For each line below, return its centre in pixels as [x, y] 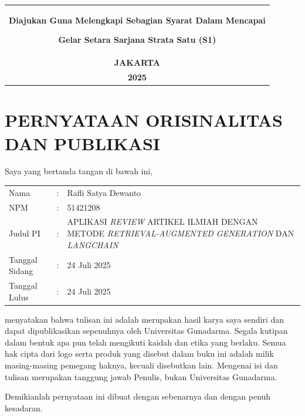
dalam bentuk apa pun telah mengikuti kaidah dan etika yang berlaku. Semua [145, 342]
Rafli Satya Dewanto [104, 192]
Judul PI [25, 233]
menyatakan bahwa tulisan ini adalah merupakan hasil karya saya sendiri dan [145, 319]
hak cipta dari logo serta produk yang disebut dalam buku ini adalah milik [139, 354]
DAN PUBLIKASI [82, 143]
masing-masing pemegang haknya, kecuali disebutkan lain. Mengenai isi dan [141, 365]
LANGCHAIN [93, 244]
